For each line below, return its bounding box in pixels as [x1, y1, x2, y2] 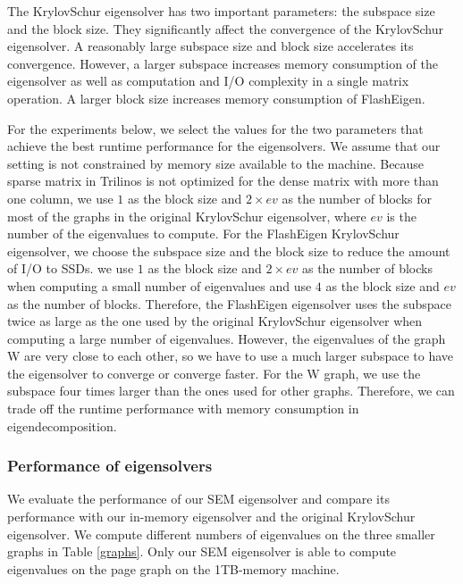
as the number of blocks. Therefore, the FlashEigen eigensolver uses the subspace [7, 294, 451, 313]
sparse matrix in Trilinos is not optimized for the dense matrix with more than [7, 171, 439, 190]
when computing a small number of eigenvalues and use [7, 276, 312, 295]
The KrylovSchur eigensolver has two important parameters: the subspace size [7, 2, 435, 20]
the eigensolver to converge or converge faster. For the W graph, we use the [7, 363, 421, 382]
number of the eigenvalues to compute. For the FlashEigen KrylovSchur [7, 224, 400, 243]
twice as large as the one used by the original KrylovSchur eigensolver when [7, 312, 423, 330]
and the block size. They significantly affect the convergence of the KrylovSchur [7, 19, 443, 38]
